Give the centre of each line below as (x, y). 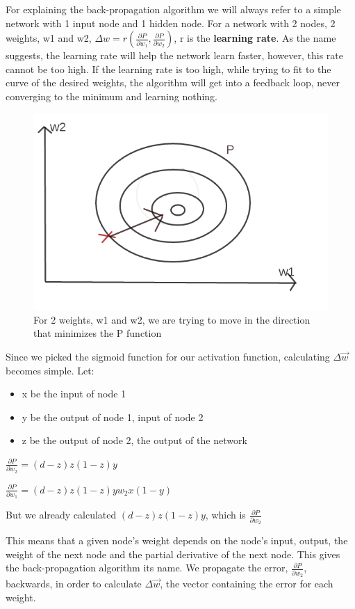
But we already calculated (61, 515)
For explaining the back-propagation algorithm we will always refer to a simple (173, 9)
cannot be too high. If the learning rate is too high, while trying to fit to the (168, 69)
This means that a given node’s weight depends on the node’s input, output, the (177, 540)
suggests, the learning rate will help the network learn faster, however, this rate (174, 55)
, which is (225, 515)
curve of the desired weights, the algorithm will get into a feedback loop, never (173, 82)
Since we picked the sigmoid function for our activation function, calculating (168, 356)
